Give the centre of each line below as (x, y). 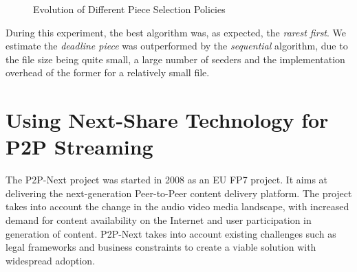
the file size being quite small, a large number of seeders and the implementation (175, 59)
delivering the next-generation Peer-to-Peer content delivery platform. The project (179, 193)
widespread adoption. (51, 260)
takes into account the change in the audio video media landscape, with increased (177, 206)
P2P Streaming (79, 147)
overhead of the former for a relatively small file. (108, 72)
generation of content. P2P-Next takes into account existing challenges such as (171, 233)
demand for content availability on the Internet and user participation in (159, 220)
